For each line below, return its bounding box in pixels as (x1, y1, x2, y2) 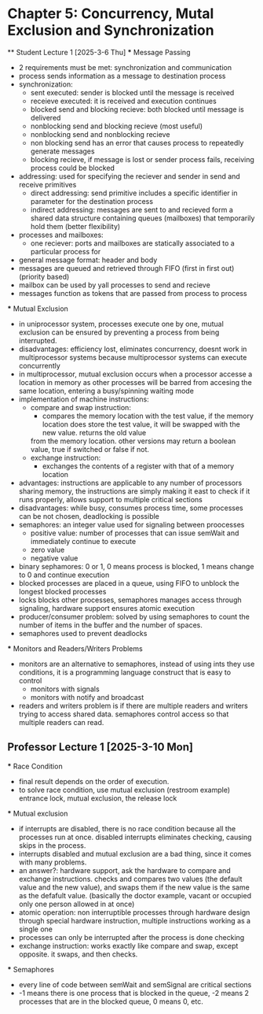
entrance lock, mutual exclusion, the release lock (18, 793, 177, 803)
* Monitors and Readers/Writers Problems (7, 643, 143, 653)
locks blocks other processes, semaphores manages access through (18, 595, 242, 605)
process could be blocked (30, 163, 115, 172)
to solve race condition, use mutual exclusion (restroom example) (18, 785, 231, 794)
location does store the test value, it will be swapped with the (42, 419, 240, 429)
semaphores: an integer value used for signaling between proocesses (18, 520, 245, 529)
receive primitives (18, 179, 77, 189)
